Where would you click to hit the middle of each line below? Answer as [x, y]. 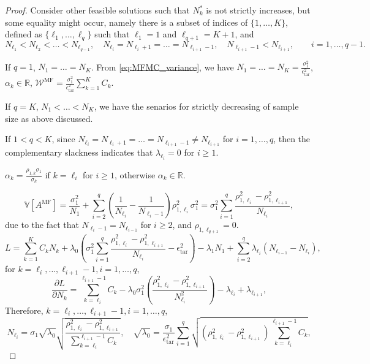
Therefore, [24, 310]
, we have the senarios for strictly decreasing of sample [196, 106]
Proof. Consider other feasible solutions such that [97, 10]
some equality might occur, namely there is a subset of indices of [126, 22]
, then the [292, 139]
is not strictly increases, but [258, 10]
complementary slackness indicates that [79, 152]
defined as [24, 34]
